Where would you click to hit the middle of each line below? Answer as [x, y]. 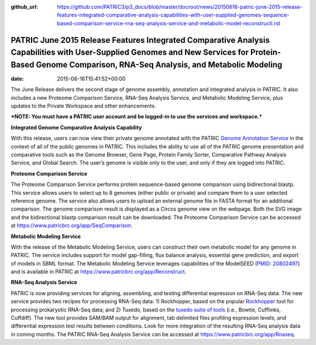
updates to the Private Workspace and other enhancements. [83, 106]
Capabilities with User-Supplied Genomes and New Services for [130, 53]
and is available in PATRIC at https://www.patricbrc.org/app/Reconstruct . [99, 272]
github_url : [24, 7]
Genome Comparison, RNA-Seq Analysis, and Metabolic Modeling [159, 65]
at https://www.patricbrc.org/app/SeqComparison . [72, 225]
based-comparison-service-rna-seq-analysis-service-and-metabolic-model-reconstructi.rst [169, 23]
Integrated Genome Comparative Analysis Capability [76, 127]
